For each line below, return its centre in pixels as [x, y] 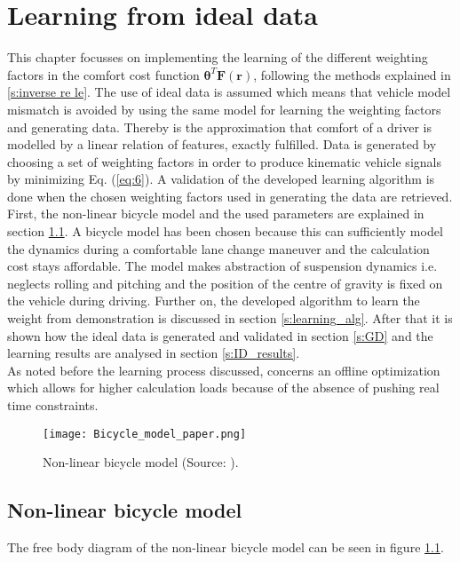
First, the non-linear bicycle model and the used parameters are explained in [216, 214]
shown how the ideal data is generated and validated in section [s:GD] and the [220, 335]
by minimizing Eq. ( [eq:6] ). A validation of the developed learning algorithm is [221, 179]
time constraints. [53, 405]
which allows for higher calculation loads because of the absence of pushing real [223, 388]
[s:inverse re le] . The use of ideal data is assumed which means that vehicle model [229, 92]
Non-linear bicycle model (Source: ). [141, 462]
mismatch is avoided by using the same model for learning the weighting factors [224, 109]
